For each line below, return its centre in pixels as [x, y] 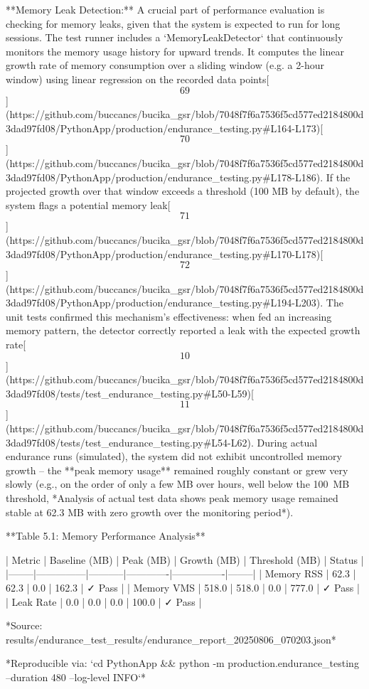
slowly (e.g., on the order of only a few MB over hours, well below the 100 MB [178, 484]
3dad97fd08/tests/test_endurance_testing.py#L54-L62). [130, 442]
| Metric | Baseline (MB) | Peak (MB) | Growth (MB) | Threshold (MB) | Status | [185, 559]
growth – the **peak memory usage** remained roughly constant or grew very [177, 470]
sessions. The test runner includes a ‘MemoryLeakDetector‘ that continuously [175, 37]
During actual [287, 442]
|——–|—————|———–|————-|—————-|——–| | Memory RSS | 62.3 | [181, 573]
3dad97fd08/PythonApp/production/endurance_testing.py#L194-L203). [165, 303]
